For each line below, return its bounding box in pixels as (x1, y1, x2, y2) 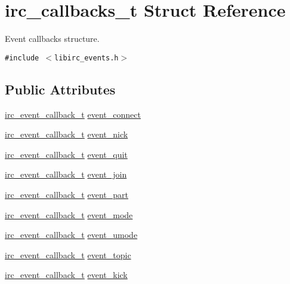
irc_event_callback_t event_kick (5, 268, 128, 281)
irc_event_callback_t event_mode (5, 208, 133, 221)
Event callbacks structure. (5, 32, 100, 45)
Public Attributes (5, 80, 116, 98)
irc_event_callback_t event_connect (5, 108, 141, 120)
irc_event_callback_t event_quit (5, 148, 128, 160)
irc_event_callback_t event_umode (5, 228, 138, 241)
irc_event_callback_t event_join (5, 168, 127, 181)
